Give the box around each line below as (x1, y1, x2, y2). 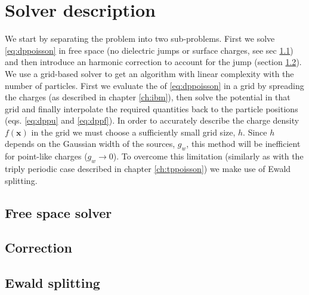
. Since (243, 125, 267, 138)
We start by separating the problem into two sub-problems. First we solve (5, 32, 275, 45)
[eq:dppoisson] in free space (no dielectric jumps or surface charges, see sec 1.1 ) (5, 44, 293, 56)
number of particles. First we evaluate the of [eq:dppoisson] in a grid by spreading (5, 79, 304, 91)
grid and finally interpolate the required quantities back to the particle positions (5, 102, 298, 115)
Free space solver (5, 203, 112, 222)
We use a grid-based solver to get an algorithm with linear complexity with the (5, 67, 294, 79)
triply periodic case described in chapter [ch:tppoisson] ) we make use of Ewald (5, 162, 291, 175)
